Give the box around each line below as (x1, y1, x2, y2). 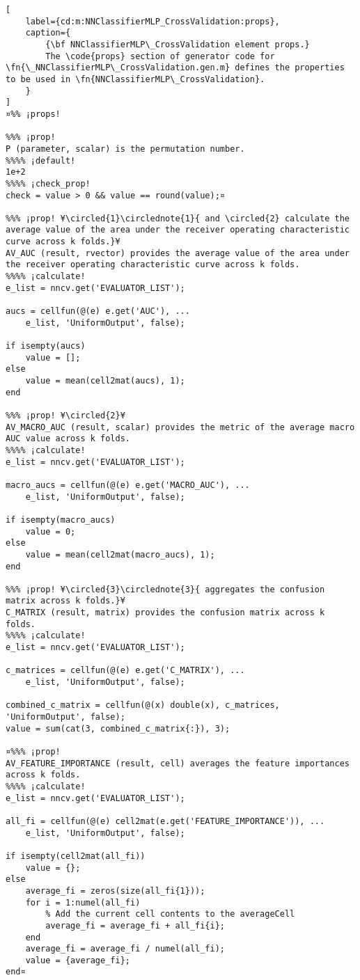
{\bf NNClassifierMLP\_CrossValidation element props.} (45, 39, 310, 49)
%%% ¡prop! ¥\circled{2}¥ (6, 410, 125, 420)
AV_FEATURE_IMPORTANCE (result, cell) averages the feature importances (6, 758, 350, 768)
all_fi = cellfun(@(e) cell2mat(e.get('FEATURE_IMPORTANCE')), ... (6, 816, 325, 826)
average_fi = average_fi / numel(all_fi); (25, 944, 225, 954)
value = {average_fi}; (25, 955, 130, 965)
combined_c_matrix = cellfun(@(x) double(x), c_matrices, (6, 700, 280, 711)
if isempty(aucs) (6, 341, 86, 351)
